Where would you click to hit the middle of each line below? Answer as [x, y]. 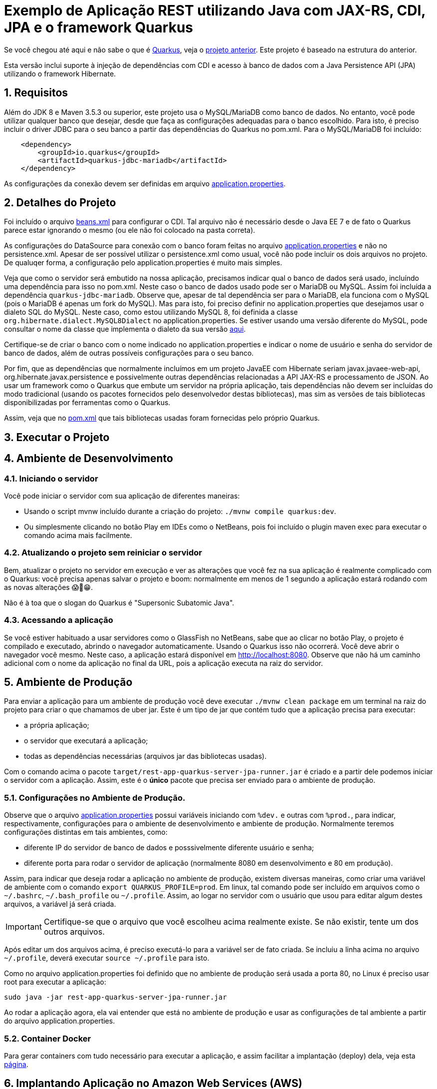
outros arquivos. [74, 932]
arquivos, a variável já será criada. [60, 904]
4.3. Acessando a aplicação [59, 620]
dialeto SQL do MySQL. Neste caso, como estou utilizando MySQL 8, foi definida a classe [151, 312]
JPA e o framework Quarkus [99, 27]
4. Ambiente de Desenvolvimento [89, 459]
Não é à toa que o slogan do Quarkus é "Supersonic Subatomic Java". [119, 602]
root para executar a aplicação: [55, 982]
